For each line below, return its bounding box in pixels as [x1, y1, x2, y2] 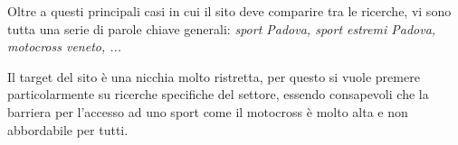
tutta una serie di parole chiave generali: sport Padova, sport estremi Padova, [7, 19, 436, 38]
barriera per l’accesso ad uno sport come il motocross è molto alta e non [7, 102, 408, 121]
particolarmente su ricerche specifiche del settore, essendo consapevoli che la [7, 85, 429, 104]
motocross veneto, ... [7, 37, 122, 56]
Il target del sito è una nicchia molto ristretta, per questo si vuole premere [7, 67, 420, 86]
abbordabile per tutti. [7, 120, 129, 139]
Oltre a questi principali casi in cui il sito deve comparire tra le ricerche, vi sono [7, 2, 452, 20]
